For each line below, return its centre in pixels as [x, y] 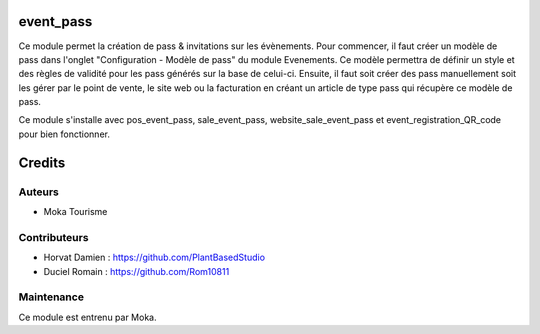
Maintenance [51, 297]
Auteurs [38, 192]
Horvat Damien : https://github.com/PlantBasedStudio [154, 257]
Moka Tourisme [75, 212]
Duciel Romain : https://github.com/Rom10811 [136, 271]
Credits [42, 162]
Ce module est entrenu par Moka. [87, 317]
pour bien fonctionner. [64, 134]
